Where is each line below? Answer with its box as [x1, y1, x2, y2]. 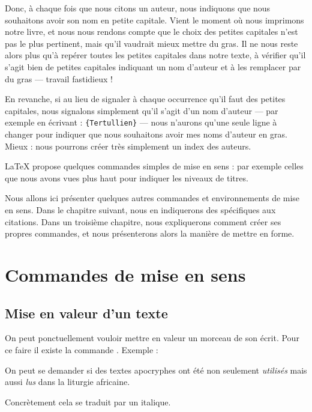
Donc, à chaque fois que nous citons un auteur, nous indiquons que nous [5, 2, 271, 14]
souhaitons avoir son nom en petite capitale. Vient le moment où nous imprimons [5, 13, 304, 26]
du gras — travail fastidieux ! [5, 72, 113, 85]
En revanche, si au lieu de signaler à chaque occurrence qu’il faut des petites [5, 92, 286, 105]
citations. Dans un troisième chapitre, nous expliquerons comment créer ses [5, 215, 281, 228]
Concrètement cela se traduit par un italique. [5, 395, 171, 408]
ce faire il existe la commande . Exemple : [5, 343, 158, 356]
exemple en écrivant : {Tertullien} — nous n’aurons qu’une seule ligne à [5, 116, 277, 129]
